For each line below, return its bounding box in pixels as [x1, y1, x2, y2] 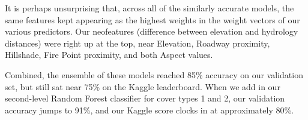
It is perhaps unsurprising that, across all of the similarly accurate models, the [5, 2, 294, 14]
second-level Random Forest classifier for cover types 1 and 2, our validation [5, 92, 285, 104]
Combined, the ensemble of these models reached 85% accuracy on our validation [5, 68, 303, 81]
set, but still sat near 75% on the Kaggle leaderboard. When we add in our [5, 80, 280, 93]
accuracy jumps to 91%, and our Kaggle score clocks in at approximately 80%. [5, 103, 294, 116]
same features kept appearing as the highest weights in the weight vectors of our [5, 13, 300, 26]
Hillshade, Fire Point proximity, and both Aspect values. [5, 48, 213, 61]
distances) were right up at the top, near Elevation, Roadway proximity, [5, 36, 270, 49]
